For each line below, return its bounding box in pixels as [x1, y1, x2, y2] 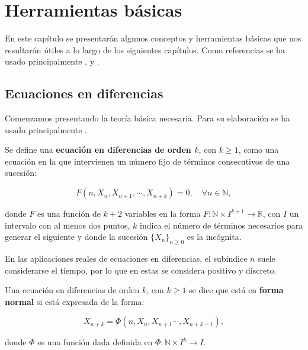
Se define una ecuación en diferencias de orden [5, 143, 191, 156]
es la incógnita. [187, 230, 242, 243]
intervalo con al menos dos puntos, [5, 219, 130, 231]
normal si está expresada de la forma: [5, 295, 145, 307]
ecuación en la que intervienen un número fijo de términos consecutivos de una [5, 155, 290, 167]
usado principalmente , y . [5, 55, 100, 68]
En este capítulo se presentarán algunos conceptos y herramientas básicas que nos [5, 32, 301, 44]
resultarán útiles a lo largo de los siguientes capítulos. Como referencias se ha [5, 43, 285, 56]
